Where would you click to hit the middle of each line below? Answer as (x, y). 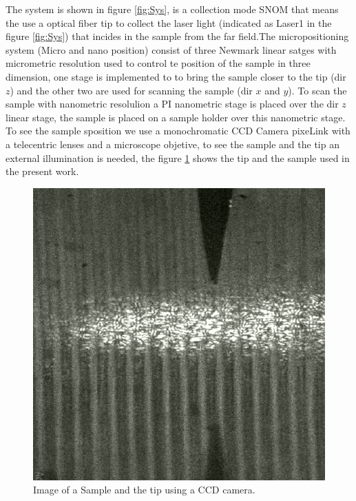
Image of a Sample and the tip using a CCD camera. (144, 490)
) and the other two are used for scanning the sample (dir (131, 90)
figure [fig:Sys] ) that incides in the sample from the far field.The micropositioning (177, 36)
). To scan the (317, 90)
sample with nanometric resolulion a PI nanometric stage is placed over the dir (172, 104)
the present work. (42, 171)
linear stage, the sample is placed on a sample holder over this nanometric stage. (176, 117)
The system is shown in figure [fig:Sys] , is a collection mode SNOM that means (172, 9)
